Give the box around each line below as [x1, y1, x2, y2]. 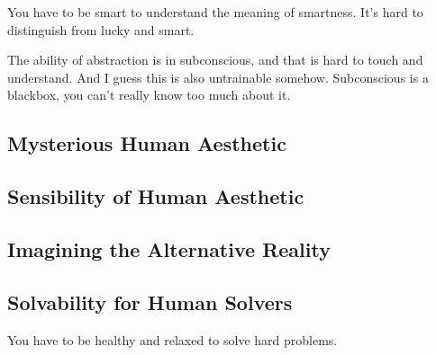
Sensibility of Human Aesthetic [7, 182, 304, 210]
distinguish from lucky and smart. [7, 20, 195, 39]
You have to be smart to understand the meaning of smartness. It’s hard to [7, 3, 423, 21]
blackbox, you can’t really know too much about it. [7, 85, 291, 104]
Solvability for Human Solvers [7, 288, 293, 315]
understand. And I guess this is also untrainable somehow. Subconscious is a [7, 67, 429, 86]
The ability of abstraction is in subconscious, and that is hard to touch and [7, 50, 423, 69]
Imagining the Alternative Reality [7, 235, 331, 262]
